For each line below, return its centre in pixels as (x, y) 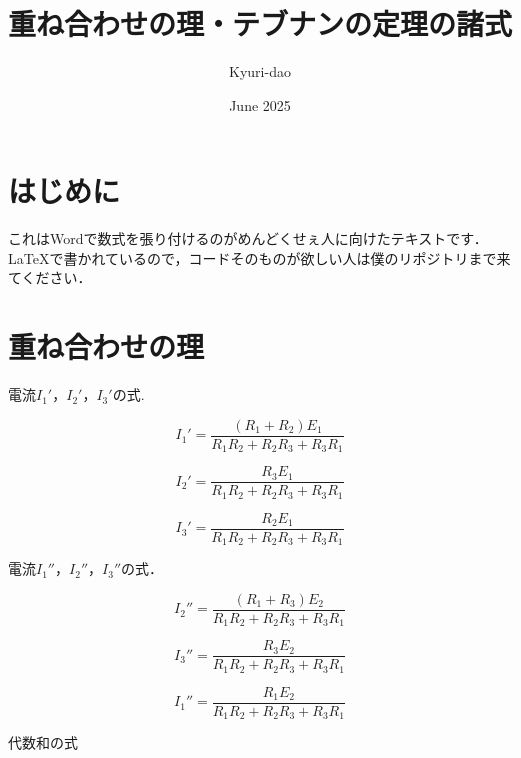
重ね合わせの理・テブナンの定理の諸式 (260, 23)
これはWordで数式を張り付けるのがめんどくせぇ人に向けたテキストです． (248, 238)
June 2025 (260, 104)
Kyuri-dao (260, 71)
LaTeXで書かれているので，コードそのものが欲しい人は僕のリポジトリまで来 (259, 257)
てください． (50, 277)
